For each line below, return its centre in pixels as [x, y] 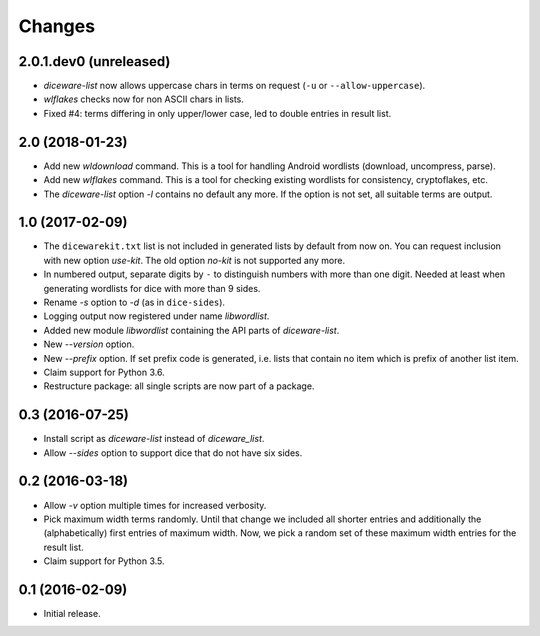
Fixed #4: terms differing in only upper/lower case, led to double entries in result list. [217, 113]
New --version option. [89, 344]
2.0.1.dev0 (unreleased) [94, 61]
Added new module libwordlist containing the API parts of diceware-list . [191, 330]
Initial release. [72, 614]
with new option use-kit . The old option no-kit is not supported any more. [194, 260]
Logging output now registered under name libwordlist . [156, 316]
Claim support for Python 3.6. [104, 372]
